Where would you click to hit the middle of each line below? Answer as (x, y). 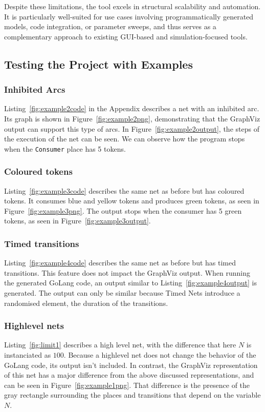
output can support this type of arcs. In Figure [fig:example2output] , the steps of (132, 128)
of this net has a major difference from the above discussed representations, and (129, 375)
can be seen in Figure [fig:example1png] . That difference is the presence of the (127, 385)
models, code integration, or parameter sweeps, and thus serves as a (110, 26)
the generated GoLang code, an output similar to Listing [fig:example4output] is (130, 283)
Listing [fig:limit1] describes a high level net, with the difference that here (120, 345)
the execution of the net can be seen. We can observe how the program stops (125, 139)
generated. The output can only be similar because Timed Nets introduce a (122, 293)
